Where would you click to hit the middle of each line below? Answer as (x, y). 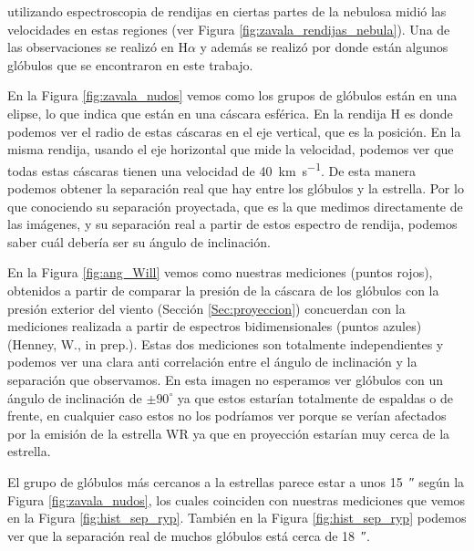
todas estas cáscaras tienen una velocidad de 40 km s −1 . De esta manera (212, 169)
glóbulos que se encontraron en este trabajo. (130, 64)
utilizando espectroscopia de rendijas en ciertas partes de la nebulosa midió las (227, 11)
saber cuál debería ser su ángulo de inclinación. (139, 241)
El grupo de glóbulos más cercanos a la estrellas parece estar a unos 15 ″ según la (236, 481)
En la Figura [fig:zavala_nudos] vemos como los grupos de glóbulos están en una (232, 95)
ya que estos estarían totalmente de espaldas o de (315, 397)
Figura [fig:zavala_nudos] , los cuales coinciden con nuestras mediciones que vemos (237, 499)
